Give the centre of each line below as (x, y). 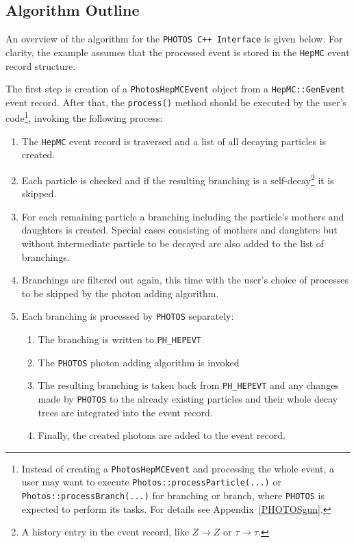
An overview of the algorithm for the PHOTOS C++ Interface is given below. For (174, 39)
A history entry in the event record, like (105, 532)
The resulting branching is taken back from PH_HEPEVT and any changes (188, 385)
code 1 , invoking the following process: (84, 117)
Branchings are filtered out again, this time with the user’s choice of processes (185, 280)
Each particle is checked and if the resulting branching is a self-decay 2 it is (178, 179)
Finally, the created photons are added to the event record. (162, 435)
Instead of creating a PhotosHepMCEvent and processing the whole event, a (178, 468)
